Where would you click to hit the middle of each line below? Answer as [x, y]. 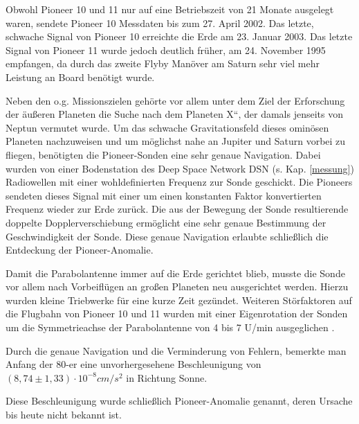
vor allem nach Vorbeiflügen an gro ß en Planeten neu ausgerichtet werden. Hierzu [177, 286]
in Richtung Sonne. [167, 377]
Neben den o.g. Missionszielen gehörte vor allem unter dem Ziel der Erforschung [175, 100]
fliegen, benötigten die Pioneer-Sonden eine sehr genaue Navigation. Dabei [163, 154]
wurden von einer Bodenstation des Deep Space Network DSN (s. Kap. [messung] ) [180, 168]
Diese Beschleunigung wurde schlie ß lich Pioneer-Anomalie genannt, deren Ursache [179, 401]
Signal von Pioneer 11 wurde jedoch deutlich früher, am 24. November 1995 [166, 50]
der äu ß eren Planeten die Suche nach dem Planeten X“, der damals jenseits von [174, 114]
